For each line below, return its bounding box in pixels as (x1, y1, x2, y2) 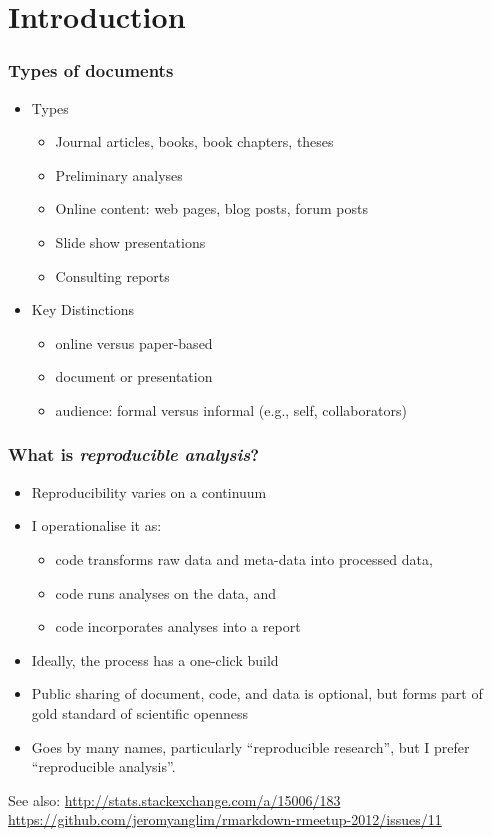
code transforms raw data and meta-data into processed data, (55, 548, 433, 569)
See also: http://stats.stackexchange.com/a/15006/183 (8, 789, 341, 810)
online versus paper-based (55, 332, 213, 353)
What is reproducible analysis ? (8, 442, 260, 467)
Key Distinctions (31, 299, 135, 320)
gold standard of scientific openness (31, 702, 248, 723)
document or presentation (55, 366, 213, 387)
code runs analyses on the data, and (55, 582, 276, 603)
